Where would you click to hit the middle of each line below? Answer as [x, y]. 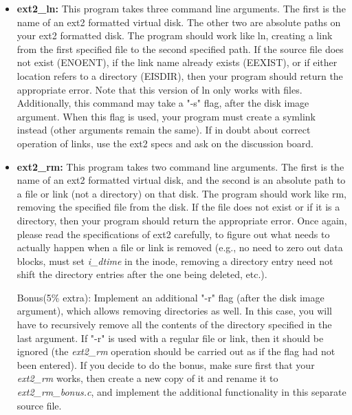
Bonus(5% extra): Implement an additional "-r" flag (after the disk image [170, 297]
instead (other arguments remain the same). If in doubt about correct [164, 130]
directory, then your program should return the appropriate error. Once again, [182, 220]
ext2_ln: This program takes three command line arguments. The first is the [181, 8]
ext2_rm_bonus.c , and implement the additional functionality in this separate [181, 392]
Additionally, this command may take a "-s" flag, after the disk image [163, 103]
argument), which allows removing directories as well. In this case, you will [175, 311]
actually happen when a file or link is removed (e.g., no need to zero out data [180, 247]
